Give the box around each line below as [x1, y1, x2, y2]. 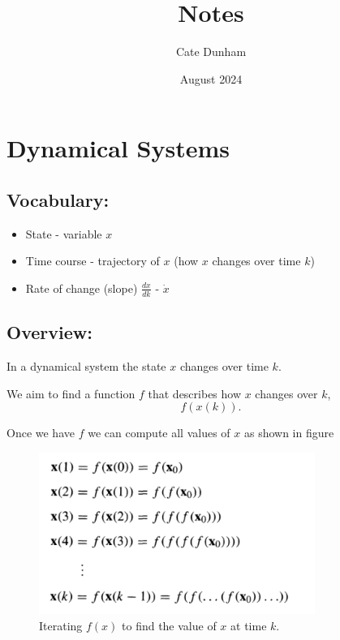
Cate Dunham [175, 43, 247, 60]
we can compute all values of [88, 424, 230, 441]
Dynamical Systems [6, 131, 230, 165]
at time [230, 616, 267, 634]
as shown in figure [243, 424, 334, 441]
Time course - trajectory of [25, 252, 160, 269]
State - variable [25, 225, 102, 242]
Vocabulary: [6, 187, 110, 212]
